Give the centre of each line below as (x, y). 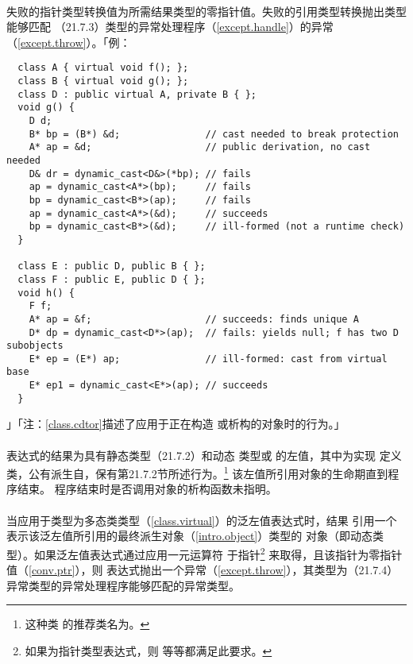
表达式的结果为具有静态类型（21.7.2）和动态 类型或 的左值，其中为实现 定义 (204, 455)
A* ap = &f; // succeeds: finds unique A (194, 319)
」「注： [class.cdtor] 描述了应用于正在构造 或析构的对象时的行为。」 (176, 424)
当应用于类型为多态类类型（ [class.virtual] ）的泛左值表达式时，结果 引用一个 (202, 520)
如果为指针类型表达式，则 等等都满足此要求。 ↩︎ (149, 650)
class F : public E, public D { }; (112, 279)
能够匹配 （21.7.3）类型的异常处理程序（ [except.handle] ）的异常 (170, 27)
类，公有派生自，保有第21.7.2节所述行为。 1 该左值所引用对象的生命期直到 (197, 472)
